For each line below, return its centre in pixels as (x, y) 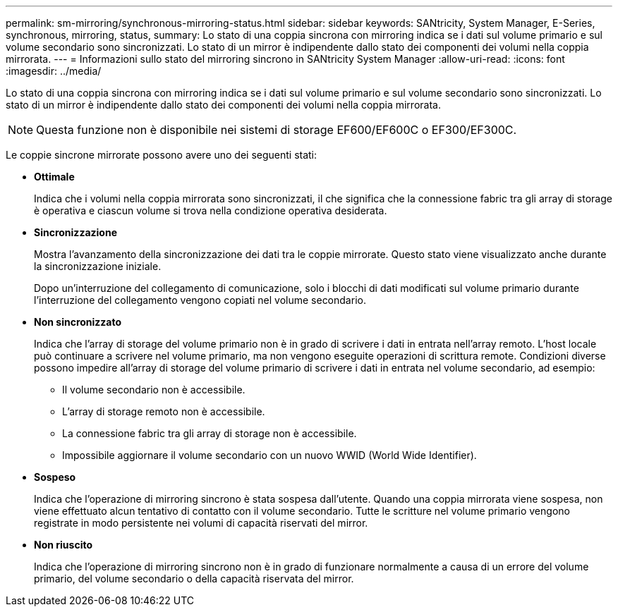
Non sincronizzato (78, 322)
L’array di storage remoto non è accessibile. (164, 411)
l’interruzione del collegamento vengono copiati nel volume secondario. (200, 300)
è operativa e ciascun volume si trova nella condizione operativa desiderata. (211, 210)
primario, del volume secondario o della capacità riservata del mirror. (194, 579)
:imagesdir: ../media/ (54, 71)
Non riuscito (63, 545)
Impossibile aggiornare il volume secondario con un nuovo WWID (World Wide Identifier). (269, 455)
